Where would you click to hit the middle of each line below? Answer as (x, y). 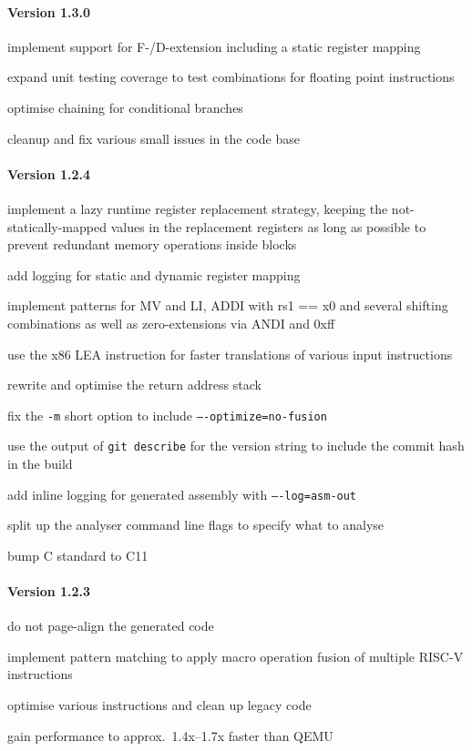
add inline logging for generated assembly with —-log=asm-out (182, 494)
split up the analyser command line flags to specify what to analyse (196, 525)
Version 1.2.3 (49, 591)
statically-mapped (57, 226)
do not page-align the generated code (111, 626)
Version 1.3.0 (49, 11)
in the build (40, 464)
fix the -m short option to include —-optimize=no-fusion (167, 415)
